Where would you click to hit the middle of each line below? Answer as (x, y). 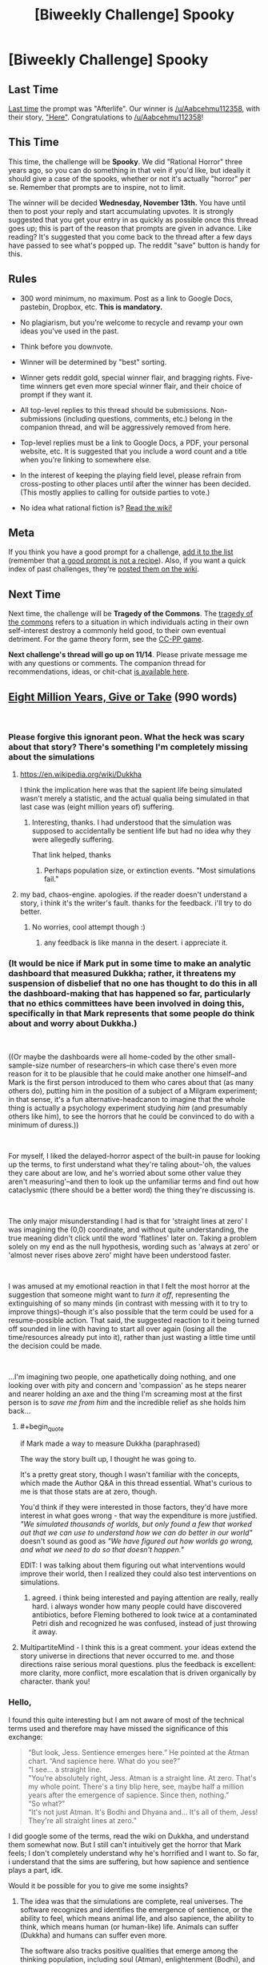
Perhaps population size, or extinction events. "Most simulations (150, 870)
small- (225, 1056)
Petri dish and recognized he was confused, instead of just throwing (144, 1624)
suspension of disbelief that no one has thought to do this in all (133, 983)
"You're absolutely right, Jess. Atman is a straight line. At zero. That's (142, 1777)
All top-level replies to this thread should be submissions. (114, 410)
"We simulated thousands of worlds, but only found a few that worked (136, 1524)
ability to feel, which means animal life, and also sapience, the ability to (137, 1918)
